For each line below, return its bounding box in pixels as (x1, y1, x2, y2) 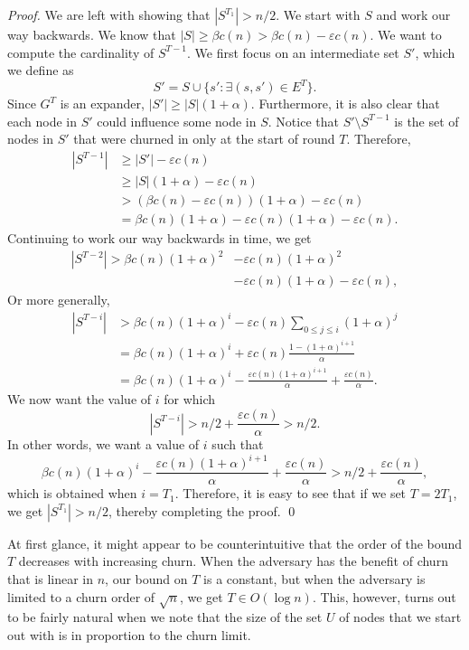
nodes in (7, 129, 54, 148)
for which (164, 390, 216, 409)
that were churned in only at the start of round (73, 129, 335, 148)
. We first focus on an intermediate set (186, 42, 399, 61)
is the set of (394, 111, 459, 130)
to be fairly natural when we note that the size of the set (7, 608, 323, 626)
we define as (7, 61, 74, 80)
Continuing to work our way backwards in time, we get (7, 229, 312, 248)
